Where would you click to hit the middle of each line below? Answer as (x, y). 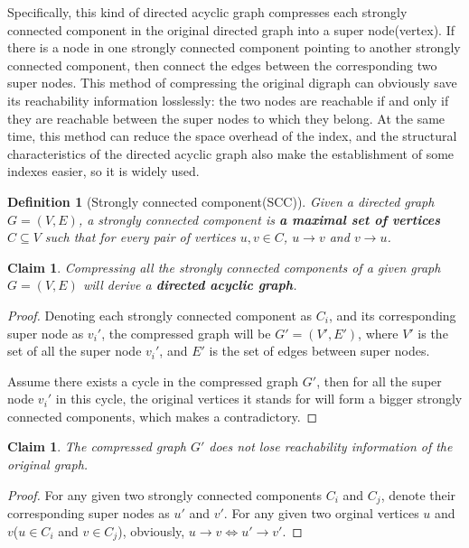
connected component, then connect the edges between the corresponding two (222, 65)
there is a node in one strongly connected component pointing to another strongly (234, 47)
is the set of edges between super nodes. (319, 351)
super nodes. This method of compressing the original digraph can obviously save (232, 83)
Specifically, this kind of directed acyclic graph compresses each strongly (207, 12)
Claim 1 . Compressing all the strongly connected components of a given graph (224, 267)
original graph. (48, 464)
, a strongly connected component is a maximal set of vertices (259, 219)
